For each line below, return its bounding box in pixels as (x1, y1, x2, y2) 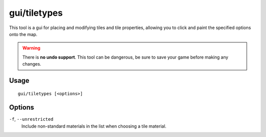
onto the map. (9, 31, 38, 37)
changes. (22, 61, 41, 67)
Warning (22, 45, 40, 51)
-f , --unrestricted (9, 116, 54, 122)
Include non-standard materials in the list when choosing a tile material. (21, 123, 167, 129)
